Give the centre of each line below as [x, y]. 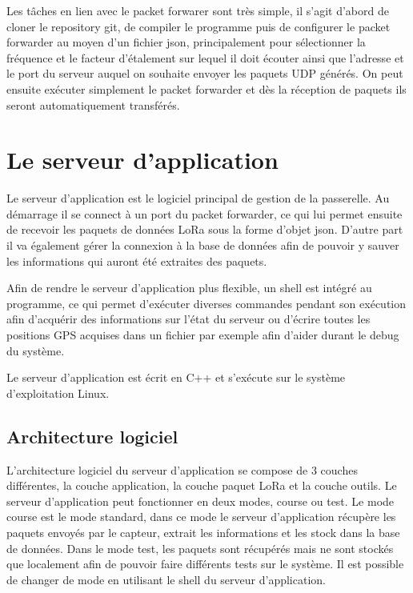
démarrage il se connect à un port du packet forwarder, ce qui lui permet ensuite [204, 213]
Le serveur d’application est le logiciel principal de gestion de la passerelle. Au [198, 198]
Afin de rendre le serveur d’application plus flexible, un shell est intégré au [189, 288]
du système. [36, 350]
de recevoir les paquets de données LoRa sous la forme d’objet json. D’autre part [205, 229]
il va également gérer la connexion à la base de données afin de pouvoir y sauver [203, 245]
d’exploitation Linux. [58, 393]
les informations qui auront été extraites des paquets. [137, 260]
